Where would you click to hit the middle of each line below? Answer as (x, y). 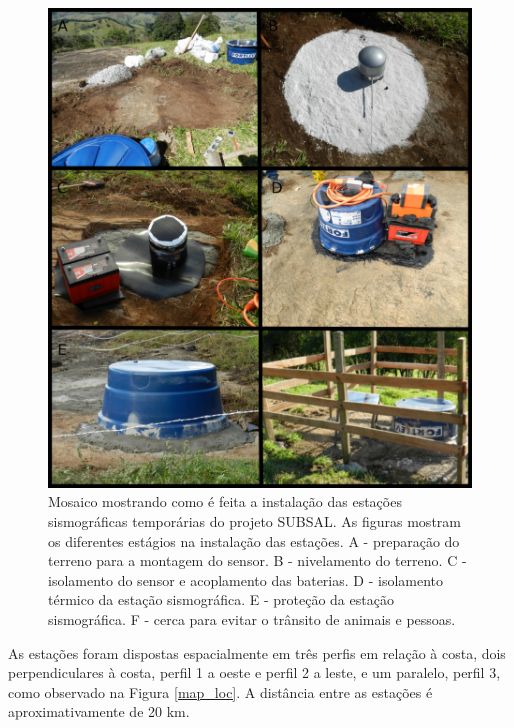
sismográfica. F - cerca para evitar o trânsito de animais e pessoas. (252, 618)
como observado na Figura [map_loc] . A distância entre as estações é (220, 691)
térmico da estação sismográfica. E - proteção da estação (221, 599)
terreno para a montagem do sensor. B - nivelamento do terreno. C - (257, 560)
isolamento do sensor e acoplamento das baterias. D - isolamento (246, 579)
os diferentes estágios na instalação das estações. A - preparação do (254, 540)
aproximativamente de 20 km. (99, 711)
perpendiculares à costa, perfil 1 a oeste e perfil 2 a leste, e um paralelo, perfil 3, (254, 672)
